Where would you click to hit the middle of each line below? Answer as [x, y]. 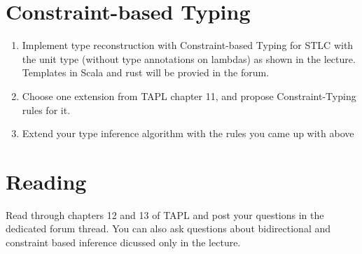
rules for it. [46, 110]
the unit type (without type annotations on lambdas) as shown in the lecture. [189, 58]
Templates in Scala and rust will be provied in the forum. [146, 72]
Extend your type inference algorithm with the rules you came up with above [188, 133]
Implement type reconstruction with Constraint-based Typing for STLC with [188, 45]
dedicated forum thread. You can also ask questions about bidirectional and [168, 228]
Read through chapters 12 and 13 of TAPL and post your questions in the [165, 214]
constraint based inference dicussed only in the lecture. [123, 242]
